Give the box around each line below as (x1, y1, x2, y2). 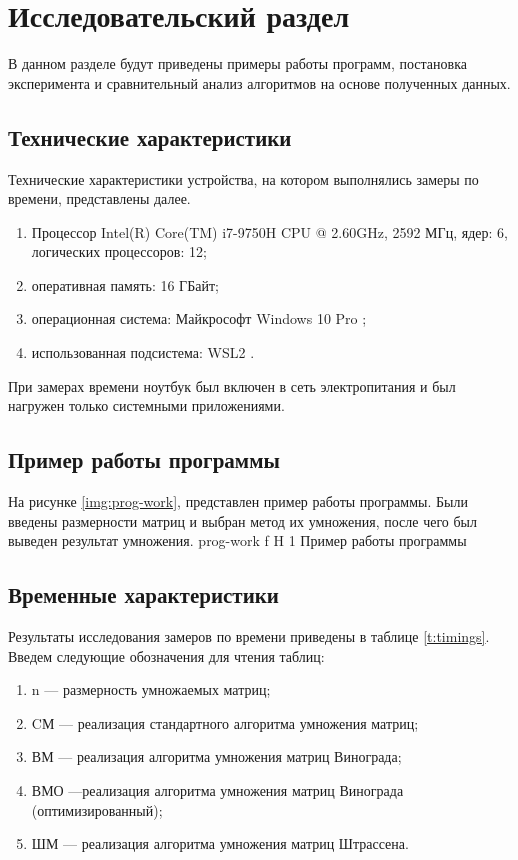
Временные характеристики (8, 579, 279, 610)
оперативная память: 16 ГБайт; (31, 274, 219, 295)
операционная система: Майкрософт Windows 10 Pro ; (31, 308, 367, 329)
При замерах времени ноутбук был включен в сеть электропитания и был (8, 375, 456, 396)
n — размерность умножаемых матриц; (31, 679, 271, 700)
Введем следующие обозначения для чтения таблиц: (8, 645, 325, 666)
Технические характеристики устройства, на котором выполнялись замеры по (8, 168, 479, 189)
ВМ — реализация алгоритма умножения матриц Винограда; (31, 746, 402, 767)
